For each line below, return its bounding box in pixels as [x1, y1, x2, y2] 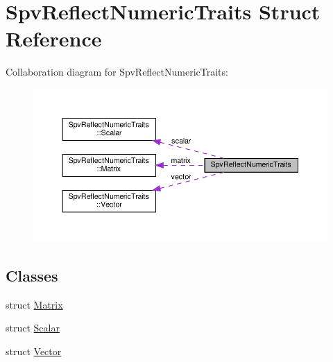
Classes [6, 265, 58, 286]
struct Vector [6, 344, 62, 359]
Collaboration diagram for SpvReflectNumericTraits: [6, 64, 228, 79]
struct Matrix [6, 297, 63, 311]
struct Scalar [6, 320, 60, 335]
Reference [6, 24, 102, 53]
